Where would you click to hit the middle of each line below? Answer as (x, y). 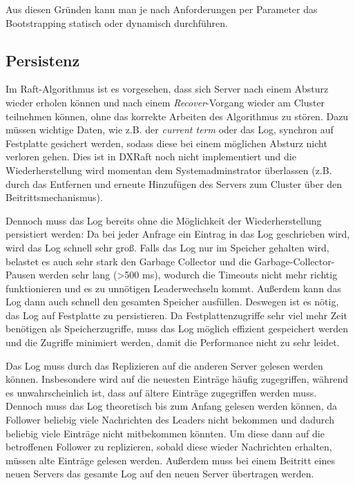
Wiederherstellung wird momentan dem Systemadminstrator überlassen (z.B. (169, 170)
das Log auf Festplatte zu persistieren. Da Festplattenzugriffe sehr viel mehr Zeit (176, 315)
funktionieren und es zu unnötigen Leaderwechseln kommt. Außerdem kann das (173, 288)
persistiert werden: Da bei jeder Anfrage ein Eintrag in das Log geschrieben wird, (178, 234)
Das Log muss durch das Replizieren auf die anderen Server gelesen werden (164, 365)
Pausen (21, 275)
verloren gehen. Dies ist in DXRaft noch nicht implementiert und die (151, 156)
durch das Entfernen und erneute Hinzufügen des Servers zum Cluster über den (174, 183)
